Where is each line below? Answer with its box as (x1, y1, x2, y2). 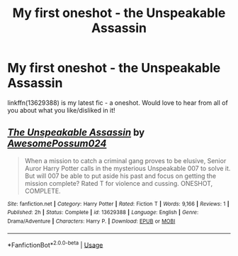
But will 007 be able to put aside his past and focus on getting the (24, 172, 217, 180)
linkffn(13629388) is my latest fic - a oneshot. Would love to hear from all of (7, 98, 228, 107)
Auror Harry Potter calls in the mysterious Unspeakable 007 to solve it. (24, 164, 231, 172)
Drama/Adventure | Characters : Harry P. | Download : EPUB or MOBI (7, 218, 176, 225)
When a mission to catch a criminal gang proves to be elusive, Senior (24, 156, 227, 165)
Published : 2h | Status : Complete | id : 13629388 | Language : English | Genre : (7, 209, 199, 216)
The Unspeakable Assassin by (7, 126, 145, 139)
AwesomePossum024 (7, 138, 107, 150)
